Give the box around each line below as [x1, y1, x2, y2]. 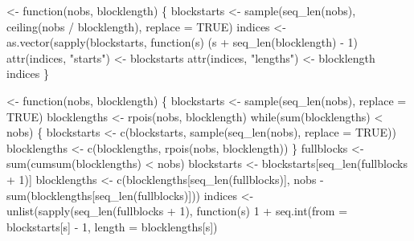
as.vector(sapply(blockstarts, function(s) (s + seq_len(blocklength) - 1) [6, 34, 358, 51]
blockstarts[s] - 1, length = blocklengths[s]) [6, 218, 218, 235]
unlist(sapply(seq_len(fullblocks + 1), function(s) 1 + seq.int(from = [6, 202, 348, 219]
